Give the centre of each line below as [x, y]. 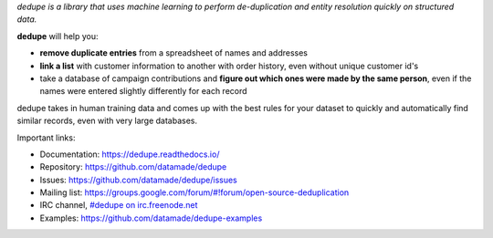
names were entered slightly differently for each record [143, 91]
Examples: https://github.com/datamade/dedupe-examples [151, 218]
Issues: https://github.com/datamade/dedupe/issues [138, 180]
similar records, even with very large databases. [107, 121]
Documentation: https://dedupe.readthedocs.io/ [130, 154]
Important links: [46, 138]
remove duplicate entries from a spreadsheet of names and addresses [174, 53]
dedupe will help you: [58, 36]
